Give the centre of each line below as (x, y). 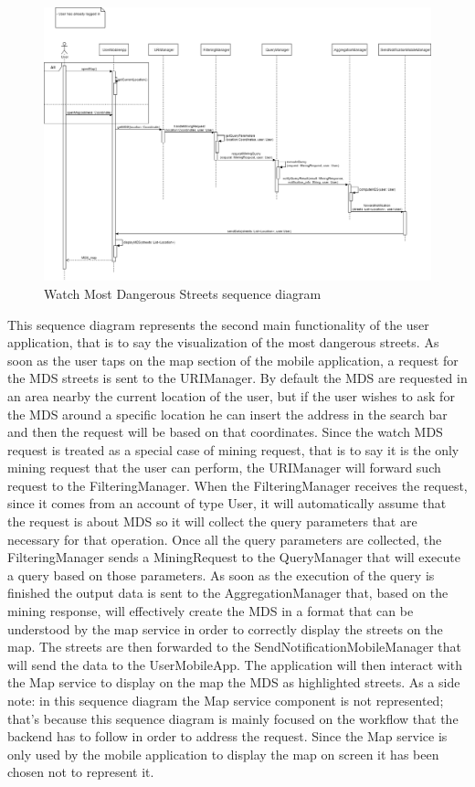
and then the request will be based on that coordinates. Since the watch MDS (225, 432)
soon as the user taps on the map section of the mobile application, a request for (233, 360)
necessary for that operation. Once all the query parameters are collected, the (225, 539)
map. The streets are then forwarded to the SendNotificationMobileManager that (234, 647)
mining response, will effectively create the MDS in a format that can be (211, 611)
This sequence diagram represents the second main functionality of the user (218, 324)
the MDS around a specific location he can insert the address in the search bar (227, 414)
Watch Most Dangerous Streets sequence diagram (183, 293)
